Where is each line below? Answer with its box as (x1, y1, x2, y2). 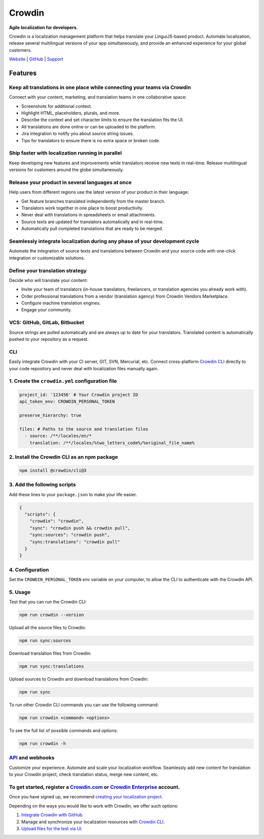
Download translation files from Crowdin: (9, 650, 91, 657)
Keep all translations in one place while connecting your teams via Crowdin (9, 84, 191, 91)
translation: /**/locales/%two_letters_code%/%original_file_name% (29, 440, 195, 446)
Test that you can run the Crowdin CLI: (9, 599, 87, 605)
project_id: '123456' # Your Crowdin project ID (19, 392, 138, 398)
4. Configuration (9, 566, 49, 573)
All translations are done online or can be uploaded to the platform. (21, 124, 156, 129)
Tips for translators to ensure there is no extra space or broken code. (21, 137, 161, 143)
